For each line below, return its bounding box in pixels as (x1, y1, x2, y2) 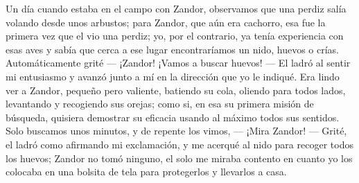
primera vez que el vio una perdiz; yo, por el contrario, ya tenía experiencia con (6, 28, 344, 43)
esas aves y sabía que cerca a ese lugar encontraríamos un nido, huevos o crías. (6, 42, 340, 56)
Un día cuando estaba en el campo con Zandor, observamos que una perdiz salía (6, 1, 347, 15)
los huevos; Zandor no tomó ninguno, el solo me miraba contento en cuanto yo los (6, 150, 353, 165)
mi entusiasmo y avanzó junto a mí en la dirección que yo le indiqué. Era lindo (6, 69, 340, 83)
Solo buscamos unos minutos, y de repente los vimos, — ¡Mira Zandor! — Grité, (6, 123, 347, 138)
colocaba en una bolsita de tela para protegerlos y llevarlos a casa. (6, 164, 287, 179)
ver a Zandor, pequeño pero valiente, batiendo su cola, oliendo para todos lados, (6, 82, 346, 97)
